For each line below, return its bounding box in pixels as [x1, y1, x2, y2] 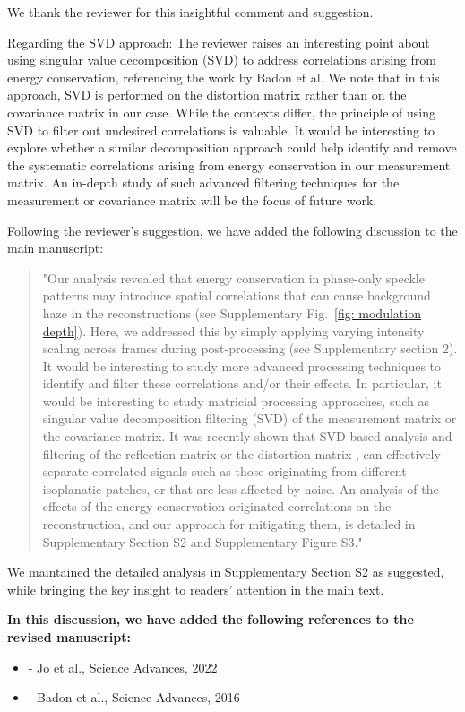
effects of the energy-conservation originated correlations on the [42, 497, 392, 516]
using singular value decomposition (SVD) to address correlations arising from [7, 50, 436, 69]
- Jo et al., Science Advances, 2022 [28, 657, 218, 676]
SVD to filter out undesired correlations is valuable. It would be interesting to [7, 120, 435, 139]
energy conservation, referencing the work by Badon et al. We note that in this [7, 67, 440, 86]
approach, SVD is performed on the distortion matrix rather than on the [7, 85, 407, 104]
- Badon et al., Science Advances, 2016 [28, 688, 240, 707]
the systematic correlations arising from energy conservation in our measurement [7, 155, 451, 174]
